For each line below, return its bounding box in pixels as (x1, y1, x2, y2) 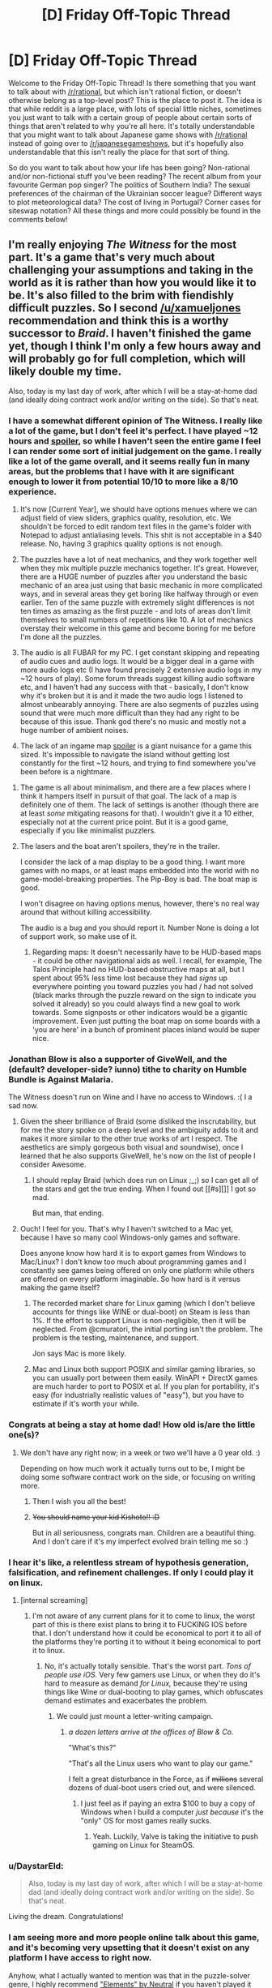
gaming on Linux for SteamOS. (92, 1840, 195, 1849)
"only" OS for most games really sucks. (80, 1815, 212, 1825)
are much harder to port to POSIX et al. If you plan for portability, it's (32, 1382, 260, 1391)
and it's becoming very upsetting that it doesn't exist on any (8, 1942, 250, 1953)
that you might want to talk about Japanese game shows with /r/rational (8, 130, 248, 139)
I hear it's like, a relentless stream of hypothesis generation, (8, 1557, 249, 1568)
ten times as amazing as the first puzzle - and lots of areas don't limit (19, 606, 251, 616)
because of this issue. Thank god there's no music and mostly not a (19, 717, 247, 726)
